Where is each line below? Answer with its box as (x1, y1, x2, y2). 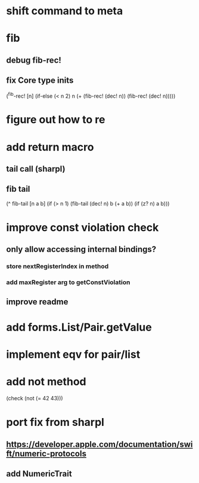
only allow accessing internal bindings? (6, 244, 157, 254)
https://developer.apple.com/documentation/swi (6, 439, 193, 449)
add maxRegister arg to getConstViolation (6, 278, 130, 286)
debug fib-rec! (6, 55, 61, 65)
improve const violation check (6, 221, 159, 234)
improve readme (6, 297, 69, 307)
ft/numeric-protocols (6, 448, 86, 459)
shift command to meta (6, 4, 123, 18)
